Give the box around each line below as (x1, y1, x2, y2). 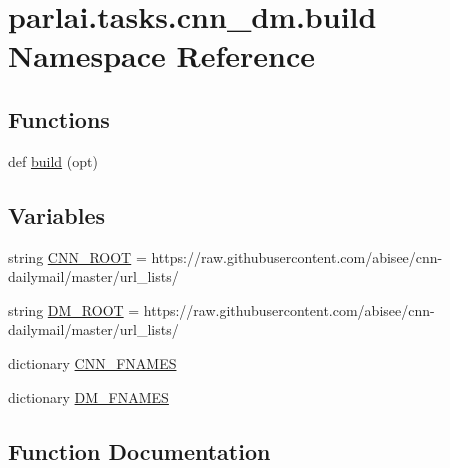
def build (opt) (8, 150, 98, 171)
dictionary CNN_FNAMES (8, 352, 177, 373)
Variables (8, 199, 106, 230)
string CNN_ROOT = (8, 246, 147, 267)
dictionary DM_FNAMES (8, 386, 169, 407)
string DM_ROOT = (8, 299, 140, 320)
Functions (8, 103, 110, 134)
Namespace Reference (8, 35, 315, 76)
